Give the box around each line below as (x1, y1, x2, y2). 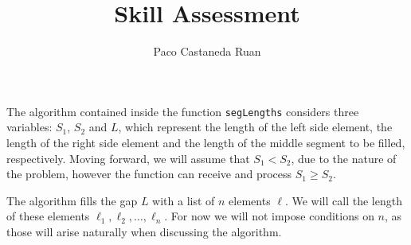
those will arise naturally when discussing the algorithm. (6, 223, 282, 239)
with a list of (152, 192, 215, 208)
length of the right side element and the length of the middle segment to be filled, (6, 134, 405, 150)
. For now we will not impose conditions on (164, 208, 374, 224)
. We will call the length (284, 192, 402, 208)
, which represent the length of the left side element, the (118, 119, 393, 135)
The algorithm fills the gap (6, 192, 138, 208)
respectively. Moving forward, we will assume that (6, 150, 250, 166)
